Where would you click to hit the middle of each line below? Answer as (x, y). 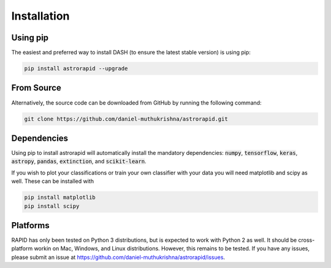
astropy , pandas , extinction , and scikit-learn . (79, 162)
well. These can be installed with (53, 181)
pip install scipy (52, 206)
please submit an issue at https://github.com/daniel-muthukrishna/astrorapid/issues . (118, 257)
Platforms (30, 225)
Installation (40, 16)
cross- (306, 240)
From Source (36, 88)
